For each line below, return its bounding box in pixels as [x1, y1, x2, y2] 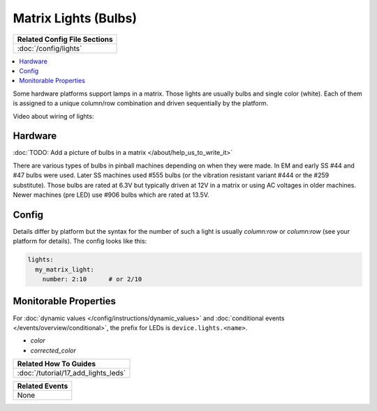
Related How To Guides [17, 359, 96, 369]
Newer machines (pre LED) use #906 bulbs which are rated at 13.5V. [13, 190, 209, 199]
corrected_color [30, 346, 76, 354]
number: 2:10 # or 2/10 [42, 276, 142, 283]
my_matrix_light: [35, 265, 94, 274]
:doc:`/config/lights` [17, 43, 82, 53]
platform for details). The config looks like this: [13, 237, 147, 246]
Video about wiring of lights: [13, 112, 94, 120]
